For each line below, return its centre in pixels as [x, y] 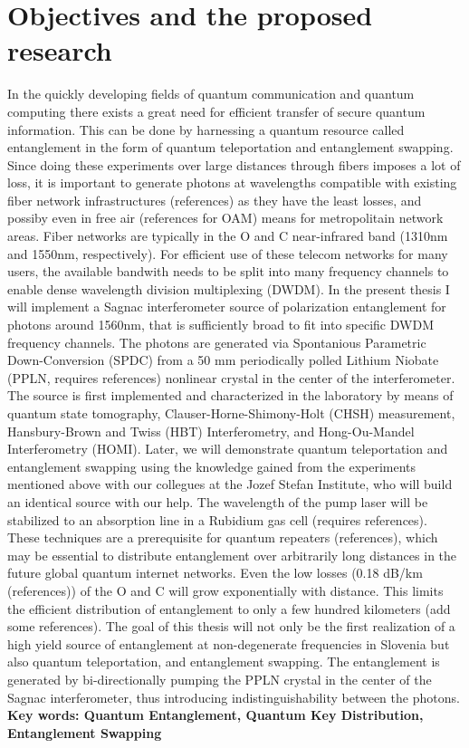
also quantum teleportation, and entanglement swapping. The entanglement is [224, 662]
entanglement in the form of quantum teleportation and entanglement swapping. [230, 147]
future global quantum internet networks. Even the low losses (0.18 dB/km [215, 573]
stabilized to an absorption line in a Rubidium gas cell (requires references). [217, 519]
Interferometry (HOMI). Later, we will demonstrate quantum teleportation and [228, 449]
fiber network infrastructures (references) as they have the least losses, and [215, 200]
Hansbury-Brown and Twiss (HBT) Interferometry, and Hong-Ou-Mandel [211, 431]
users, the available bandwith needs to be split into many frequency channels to [228, 271]
